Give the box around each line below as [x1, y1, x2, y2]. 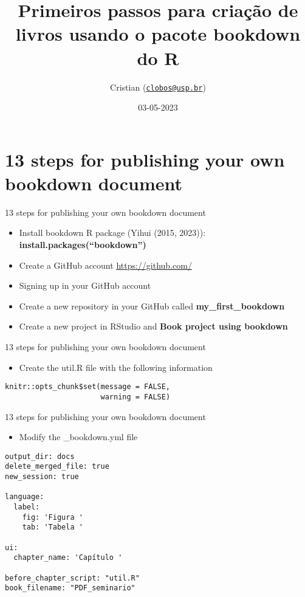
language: [5, 492, 44, 502]
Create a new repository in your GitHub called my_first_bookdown [19, 299, 285, 312]
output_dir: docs [5, 452, 75, 461]
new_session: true [5, 472, 79, 481]
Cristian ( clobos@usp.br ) [110, 80, 206, 93]
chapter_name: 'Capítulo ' [13, 553, 123, 562]
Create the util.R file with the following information [19, 361, 213, 373]
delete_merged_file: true [5, 462, 109, 471]
